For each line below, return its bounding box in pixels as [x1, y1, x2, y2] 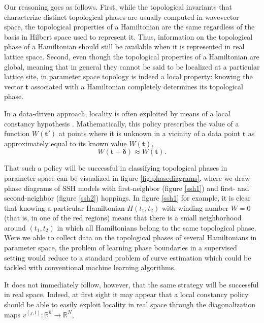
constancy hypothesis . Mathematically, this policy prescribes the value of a [4, 118, 239, 128]
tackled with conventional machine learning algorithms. [4, 262, 176, 273]
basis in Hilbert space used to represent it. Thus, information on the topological [4, 31, 253, 42]
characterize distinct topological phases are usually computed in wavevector [4, 11, 239, 22]
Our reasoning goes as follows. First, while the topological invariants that [4, 2, 232, 12]
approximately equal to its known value [4, 138, 127, 148]
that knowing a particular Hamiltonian [4, 202, 125, 213]
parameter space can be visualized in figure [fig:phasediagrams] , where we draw [4, 172, 250, 183]
